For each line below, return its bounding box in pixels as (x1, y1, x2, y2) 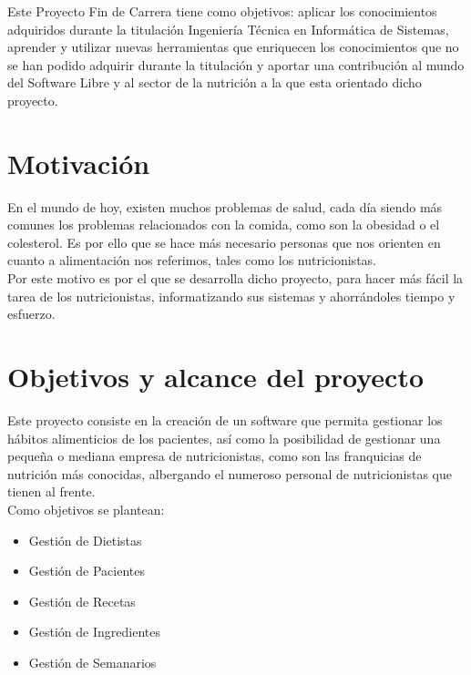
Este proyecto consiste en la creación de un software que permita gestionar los (7, 410, 443, 429)
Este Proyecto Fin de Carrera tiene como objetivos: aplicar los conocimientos (7, 2, 437, 20)
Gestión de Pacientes (28, 561, 146, 580)
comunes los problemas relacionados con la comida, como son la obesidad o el (7, 215, 440, 234)
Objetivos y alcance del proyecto (7, 358, 425, 395)
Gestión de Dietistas (28, 530, 142, 549)
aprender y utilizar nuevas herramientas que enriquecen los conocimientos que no (7, 37, 459, 56)
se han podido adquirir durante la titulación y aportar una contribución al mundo (7, 55, 465, 74)
